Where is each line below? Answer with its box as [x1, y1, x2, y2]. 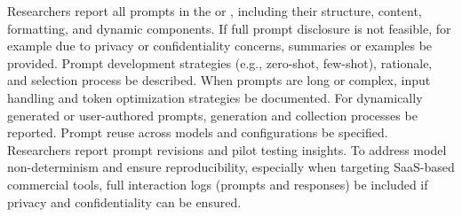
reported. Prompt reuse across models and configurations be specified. [7, 123, 388, 142]
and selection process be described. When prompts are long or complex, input [7, 71, 431, 89]
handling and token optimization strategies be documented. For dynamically [7, 88, 423, 106]
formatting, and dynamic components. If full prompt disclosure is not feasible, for [7, 19, 451, 37]
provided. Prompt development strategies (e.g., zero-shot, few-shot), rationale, [7, 53, 433, 72]
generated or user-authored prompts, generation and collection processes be [7, 105, 418, 124]
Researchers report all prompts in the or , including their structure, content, [7, 2, 422, 19]
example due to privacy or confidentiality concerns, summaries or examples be [7, 36, 433, 55]
